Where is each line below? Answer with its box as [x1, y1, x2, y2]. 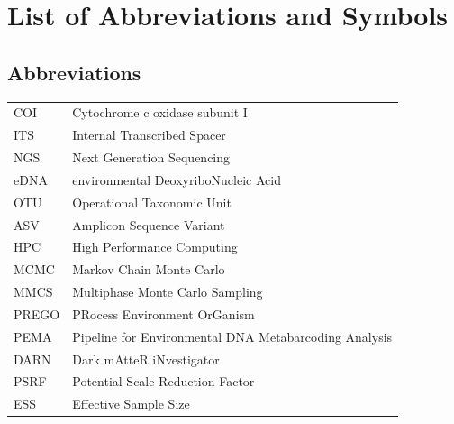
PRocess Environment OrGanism [72, 304, 255, 323]
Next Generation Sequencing [72, 148, 231, 167]
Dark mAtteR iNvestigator [72, 349, 220, 368]
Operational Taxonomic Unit [72, 192, 232, 211]
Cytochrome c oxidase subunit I [72, 103, 248, 122]
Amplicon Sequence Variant [72, 215, 225, 234]
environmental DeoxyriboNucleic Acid [72, 170, 281, 189]
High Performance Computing [72, 237, 238, 256]
